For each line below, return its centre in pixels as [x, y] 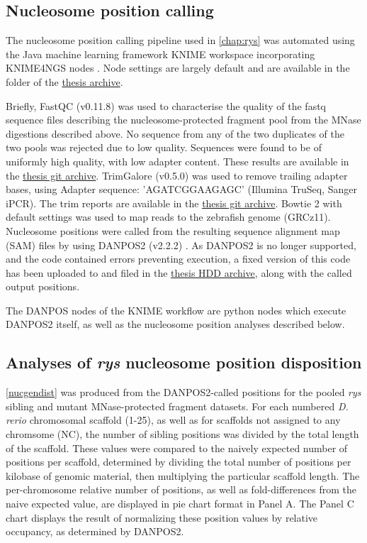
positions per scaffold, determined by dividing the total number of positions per [179, 462]
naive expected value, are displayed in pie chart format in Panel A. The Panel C [180, 504]
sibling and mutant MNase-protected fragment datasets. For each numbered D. [177, 406]
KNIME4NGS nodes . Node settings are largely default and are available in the [178, 68]
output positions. [43, 286]
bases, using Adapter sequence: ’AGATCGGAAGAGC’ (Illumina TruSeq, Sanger [181, 189]
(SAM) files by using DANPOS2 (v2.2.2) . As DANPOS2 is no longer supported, [181, 245]
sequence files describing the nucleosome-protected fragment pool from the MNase [183, 120]
